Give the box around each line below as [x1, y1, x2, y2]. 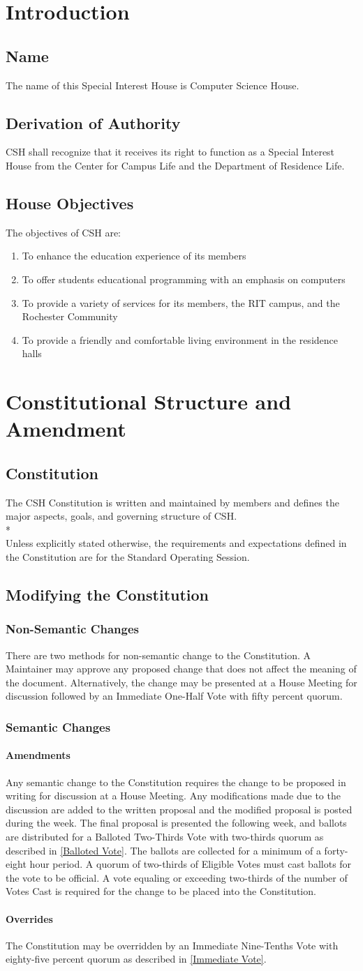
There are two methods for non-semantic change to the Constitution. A [6, 647, 311, 662]
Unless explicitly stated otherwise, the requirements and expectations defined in [6, 536, 347, 550]
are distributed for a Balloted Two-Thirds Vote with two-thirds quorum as [6, 829, 324, 844]
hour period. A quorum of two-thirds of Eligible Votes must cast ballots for [29, 857, 352, 871]
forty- [324, 843, 348, 857]
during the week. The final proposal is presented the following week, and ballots [6, 815, 347, 830]
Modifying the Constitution [6, 584, 209, 605]
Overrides [6, 911, 53, 926]
